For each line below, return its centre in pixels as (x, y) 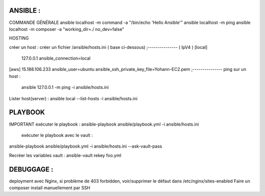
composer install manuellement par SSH (50, 188)
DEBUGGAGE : (31, 169)
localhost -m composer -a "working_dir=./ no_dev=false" (67, 29)
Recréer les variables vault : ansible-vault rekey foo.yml (65, 155)
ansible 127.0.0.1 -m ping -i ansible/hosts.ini (65, 87)
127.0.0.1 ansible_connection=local (56, 58)
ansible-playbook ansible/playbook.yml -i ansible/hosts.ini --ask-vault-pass (86, 146)
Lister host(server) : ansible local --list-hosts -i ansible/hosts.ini (73, 98)
